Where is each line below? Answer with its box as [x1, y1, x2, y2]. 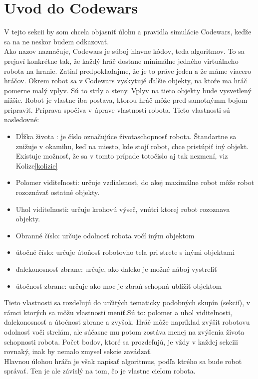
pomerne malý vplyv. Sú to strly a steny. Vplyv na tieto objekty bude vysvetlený [4, 85, 252, 95]
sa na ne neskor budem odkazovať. [4, 36, 109, 46]
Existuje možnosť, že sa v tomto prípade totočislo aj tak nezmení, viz [15, 151, 228, 161]
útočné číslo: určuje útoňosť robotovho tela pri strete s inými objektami [15, 247, 235, 257]
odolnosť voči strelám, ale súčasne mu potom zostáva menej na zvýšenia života [4, 326, 245, 337]
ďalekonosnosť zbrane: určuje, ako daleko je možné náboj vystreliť [15, 264, 217, 274]
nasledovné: [4, 114, 39, 125]
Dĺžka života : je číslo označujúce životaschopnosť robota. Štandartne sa [15, 131, 237, 142]
